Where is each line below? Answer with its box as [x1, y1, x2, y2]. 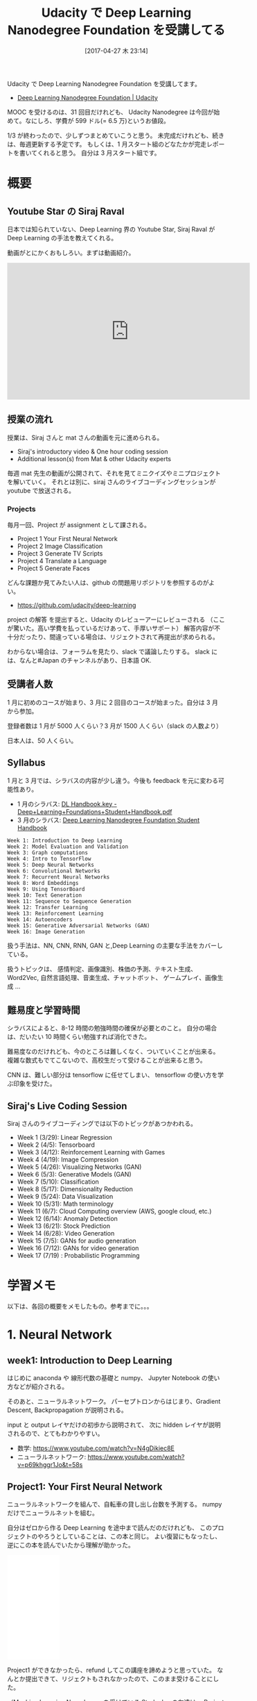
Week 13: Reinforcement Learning [7, 910, 104, 917]
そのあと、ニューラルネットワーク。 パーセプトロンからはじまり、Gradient [7, 1397, 221, 1406]
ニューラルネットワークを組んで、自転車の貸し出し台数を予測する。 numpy [7, 1500, 222, 1509]
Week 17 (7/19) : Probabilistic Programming [17, 1252, 140, 1260]
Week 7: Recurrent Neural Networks [7, 873, 110, 881]
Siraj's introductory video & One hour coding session [17, 447, 168, 456]
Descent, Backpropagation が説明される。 [7, 1406, 127, 1414]
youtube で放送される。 [7, 486, 75, 495]
